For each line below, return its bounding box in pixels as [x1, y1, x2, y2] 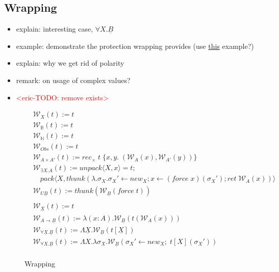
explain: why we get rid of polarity [16, 58, 124, 68]
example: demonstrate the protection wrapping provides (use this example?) [16, 40, 254, 51]
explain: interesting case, [16, 23, 93, 34]
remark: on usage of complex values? [16, 74, 131, 85]
